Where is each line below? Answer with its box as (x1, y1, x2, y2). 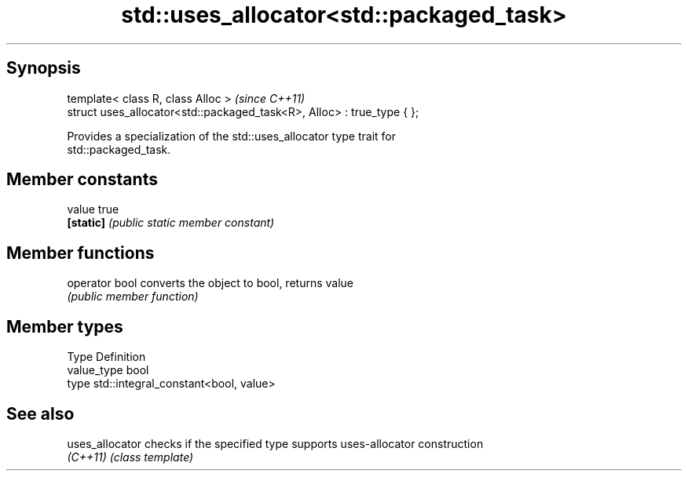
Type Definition (67, 350, 146, 364)
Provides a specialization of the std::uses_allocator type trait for (67, 129, 397, 143)
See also (6, 403, 75, 424)
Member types (6, 316, 123, 337)
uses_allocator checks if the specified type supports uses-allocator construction (67, 436, 484, 450)
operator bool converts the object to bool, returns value (67, 276, 353, 290)
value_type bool (67, 363, 149, 377)
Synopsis (6, 58, 81, 78)
